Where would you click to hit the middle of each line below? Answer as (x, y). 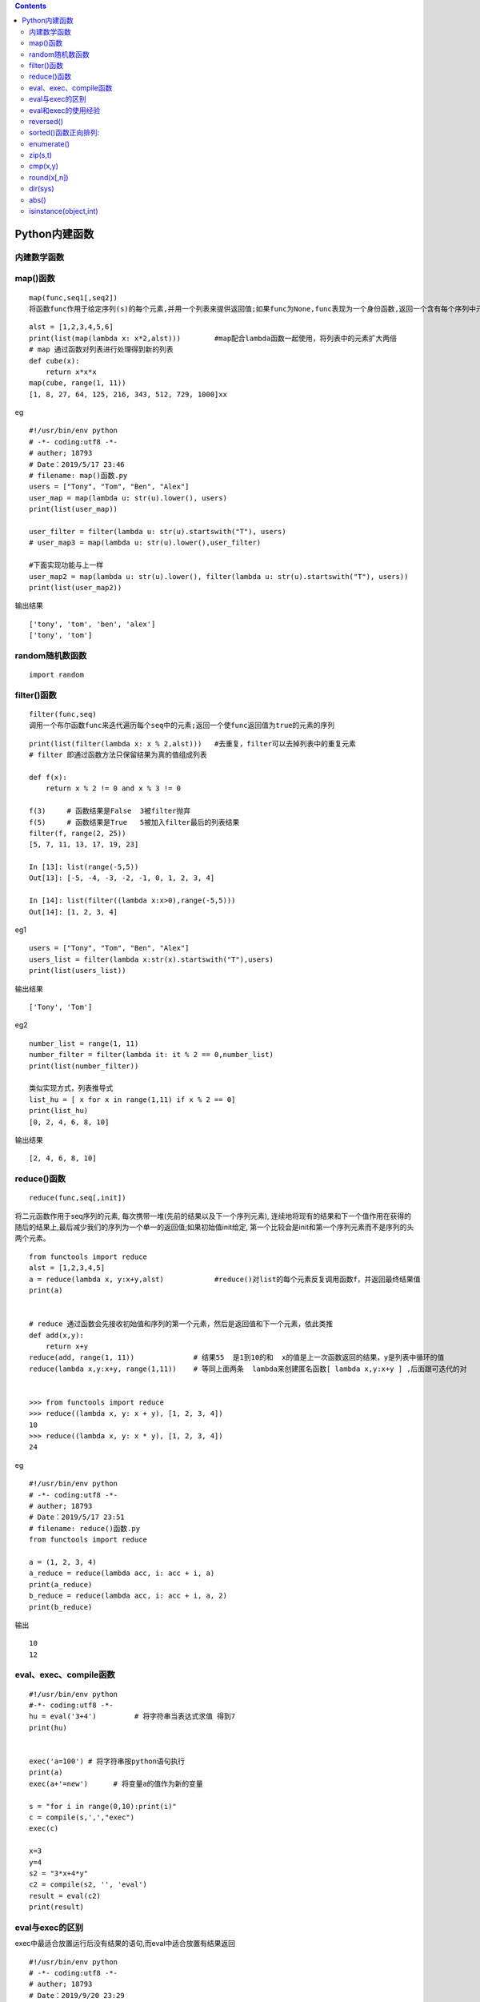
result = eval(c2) (65, 1895)
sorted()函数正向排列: (64, 133)
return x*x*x (71, 372)
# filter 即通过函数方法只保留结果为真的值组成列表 (118, 755)
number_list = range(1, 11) (84, 1043)
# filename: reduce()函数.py (84, 1528)
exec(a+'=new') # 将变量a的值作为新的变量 (116, 1783)
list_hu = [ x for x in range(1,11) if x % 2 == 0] (132, 1099)
